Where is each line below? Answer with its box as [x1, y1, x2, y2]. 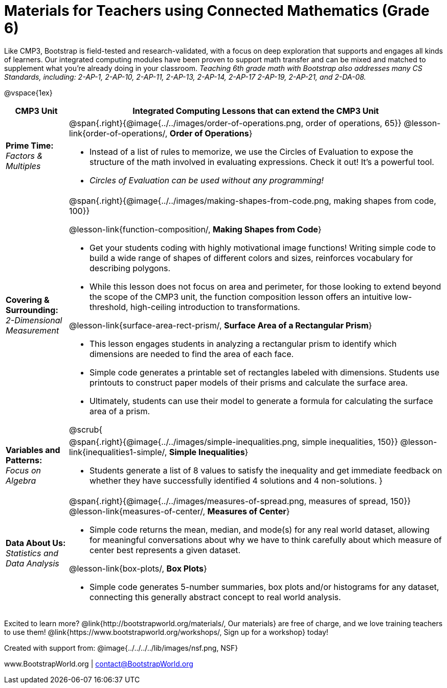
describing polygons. [89, 263, 171, 273]
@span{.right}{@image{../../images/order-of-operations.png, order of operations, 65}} [69, 117, 402, 128]
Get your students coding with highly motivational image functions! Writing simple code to [89, 242, 436, 253]
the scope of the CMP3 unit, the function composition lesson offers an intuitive [89, 291, 393, 302]
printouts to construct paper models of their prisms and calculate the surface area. [89, 377, 408, 388]
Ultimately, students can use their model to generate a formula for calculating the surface [89, 395, 433, 406]
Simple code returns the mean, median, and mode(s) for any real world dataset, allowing [89, 524, 430, 535]
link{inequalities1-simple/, [69, 446, 167, 457]
